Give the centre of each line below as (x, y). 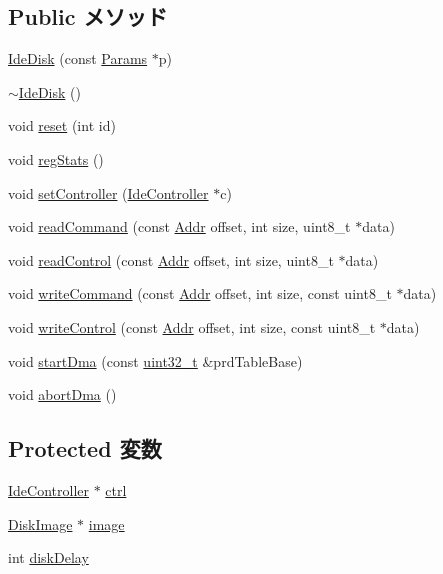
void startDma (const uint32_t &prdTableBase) (155, 360)
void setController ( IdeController (108, 192)
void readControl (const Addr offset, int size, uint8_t (171, 259)
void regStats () (56, 158)
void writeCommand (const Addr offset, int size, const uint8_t (200, 293)
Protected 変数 (85, 448)
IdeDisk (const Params (78, 58)
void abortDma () (62, 394)
